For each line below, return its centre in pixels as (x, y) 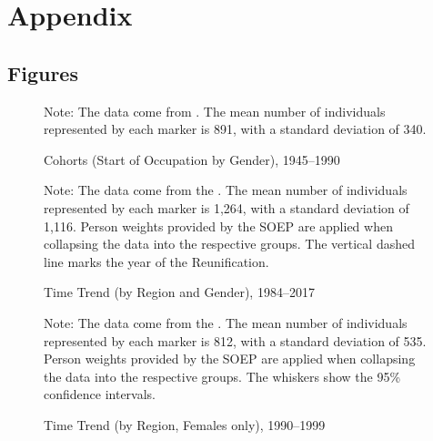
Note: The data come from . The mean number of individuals (215, 111)
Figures (43, 72)
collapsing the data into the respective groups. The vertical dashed (229, 244)
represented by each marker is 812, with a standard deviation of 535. (235, 340)
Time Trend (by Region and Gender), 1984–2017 (179, 292)
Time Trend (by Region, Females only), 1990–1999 (185, 424)
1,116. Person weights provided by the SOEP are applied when (218, 226)
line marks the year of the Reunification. (156, 261)
